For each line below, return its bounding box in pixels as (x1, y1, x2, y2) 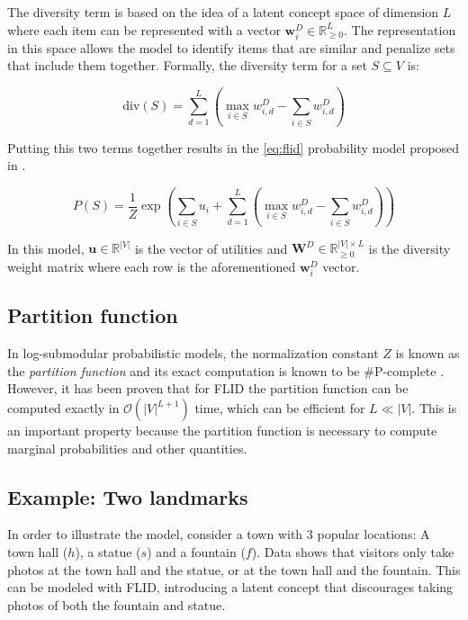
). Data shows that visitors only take (251, 542, 454, 561)
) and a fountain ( (147, 542, 246, 561)
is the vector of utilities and (134, 238, 288, 257)
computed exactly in (7, 399, 120, 417)
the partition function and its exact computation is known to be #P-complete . (7, 361, 445, 380)
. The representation (344, 20, 456, 39)
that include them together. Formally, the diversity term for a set (7, 56, 367, 75)
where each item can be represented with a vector (7, 20, 281, 39)
